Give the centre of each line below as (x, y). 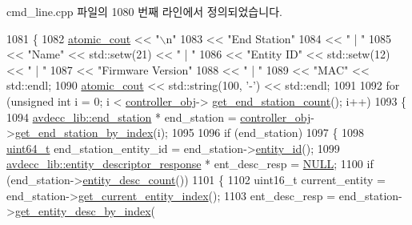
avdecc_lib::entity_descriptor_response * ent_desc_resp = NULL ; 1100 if (190, 164)
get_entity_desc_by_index (83, 211)
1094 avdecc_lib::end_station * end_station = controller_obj (159, 117)
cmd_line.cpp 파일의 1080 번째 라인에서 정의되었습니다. (144, 11)
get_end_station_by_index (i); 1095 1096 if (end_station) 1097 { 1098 (190, 133)
